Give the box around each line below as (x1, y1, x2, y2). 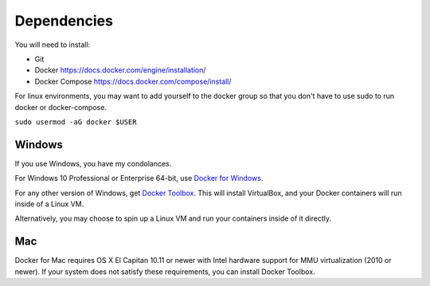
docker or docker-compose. (14, 102, 107, 112)
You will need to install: (14, 40, 91, 49)
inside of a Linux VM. (14, 199, 84, 209)
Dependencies (14, 12, 113, 29)
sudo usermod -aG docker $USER (14, 117, 137, 127)
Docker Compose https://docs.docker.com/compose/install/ (34, 76, 232, 86)
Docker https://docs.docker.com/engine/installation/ (34, 65, 206, 75)
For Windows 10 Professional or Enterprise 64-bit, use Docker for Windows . (14, 174, 264, 183)
